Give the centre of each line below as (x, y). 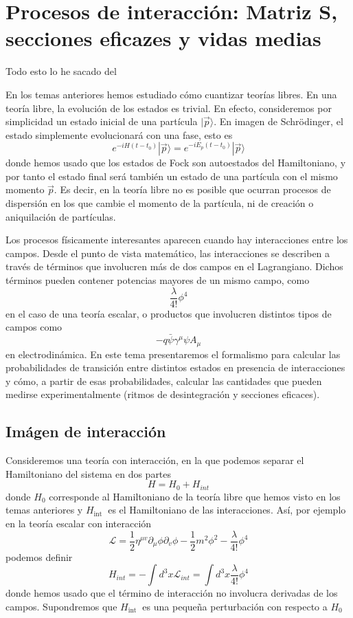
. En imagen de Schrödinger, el (278, 121)
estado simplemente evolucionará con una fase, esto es (119, 134)
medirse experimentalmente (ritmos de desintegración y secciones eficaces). (163, 394)
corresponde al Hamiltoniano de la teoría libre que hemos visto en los (195, 496)
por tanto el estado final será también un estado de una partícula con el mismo (172, 176)
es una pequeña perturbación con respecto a (235, 606)
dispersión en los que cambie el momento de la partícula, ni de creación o (160, 203)
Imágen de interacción (86, 431)
